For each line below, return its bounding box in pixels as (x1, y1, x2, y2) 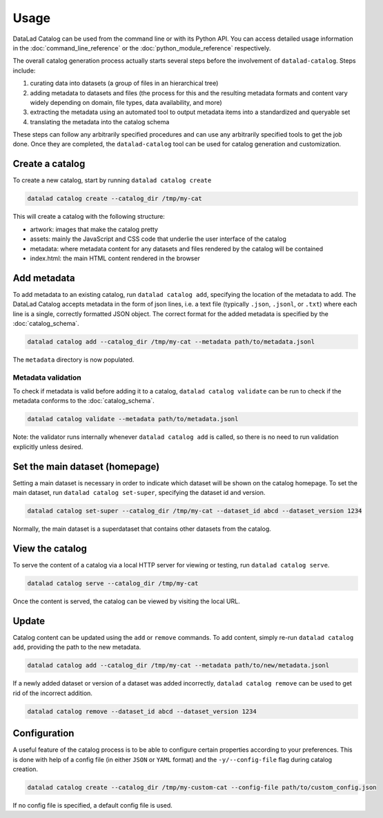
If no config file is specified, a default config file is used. (12, 801, 173, 809)
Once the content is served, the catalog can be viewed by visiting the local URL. (12, 597, 241, 605)
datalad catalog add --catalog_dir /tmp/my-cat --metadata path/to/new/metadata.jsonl (27, 661, 330, 670)
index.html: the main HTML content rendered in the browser (30, 254, 200, 262)
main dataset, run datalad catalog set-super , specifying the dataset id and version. (12, 489, 266, 497)
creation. (12, 765, 38, 773)
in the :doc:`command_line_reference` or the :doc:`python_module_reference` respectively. (12, 43, 271, 52)
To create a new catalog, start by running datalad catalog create (12, 176, 212, 184)
